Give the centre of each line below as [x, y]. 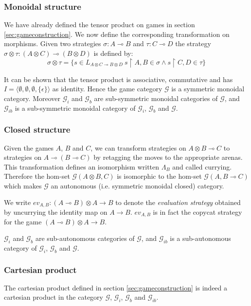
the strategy [193, 43]
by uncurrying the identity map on [56, 212]
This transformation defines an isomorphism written [82, 166]
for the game [23, 222]
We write [18, 202]
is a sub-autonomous [200, 238]
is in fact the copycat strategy [197, 212]
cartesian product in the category [54, 297]
